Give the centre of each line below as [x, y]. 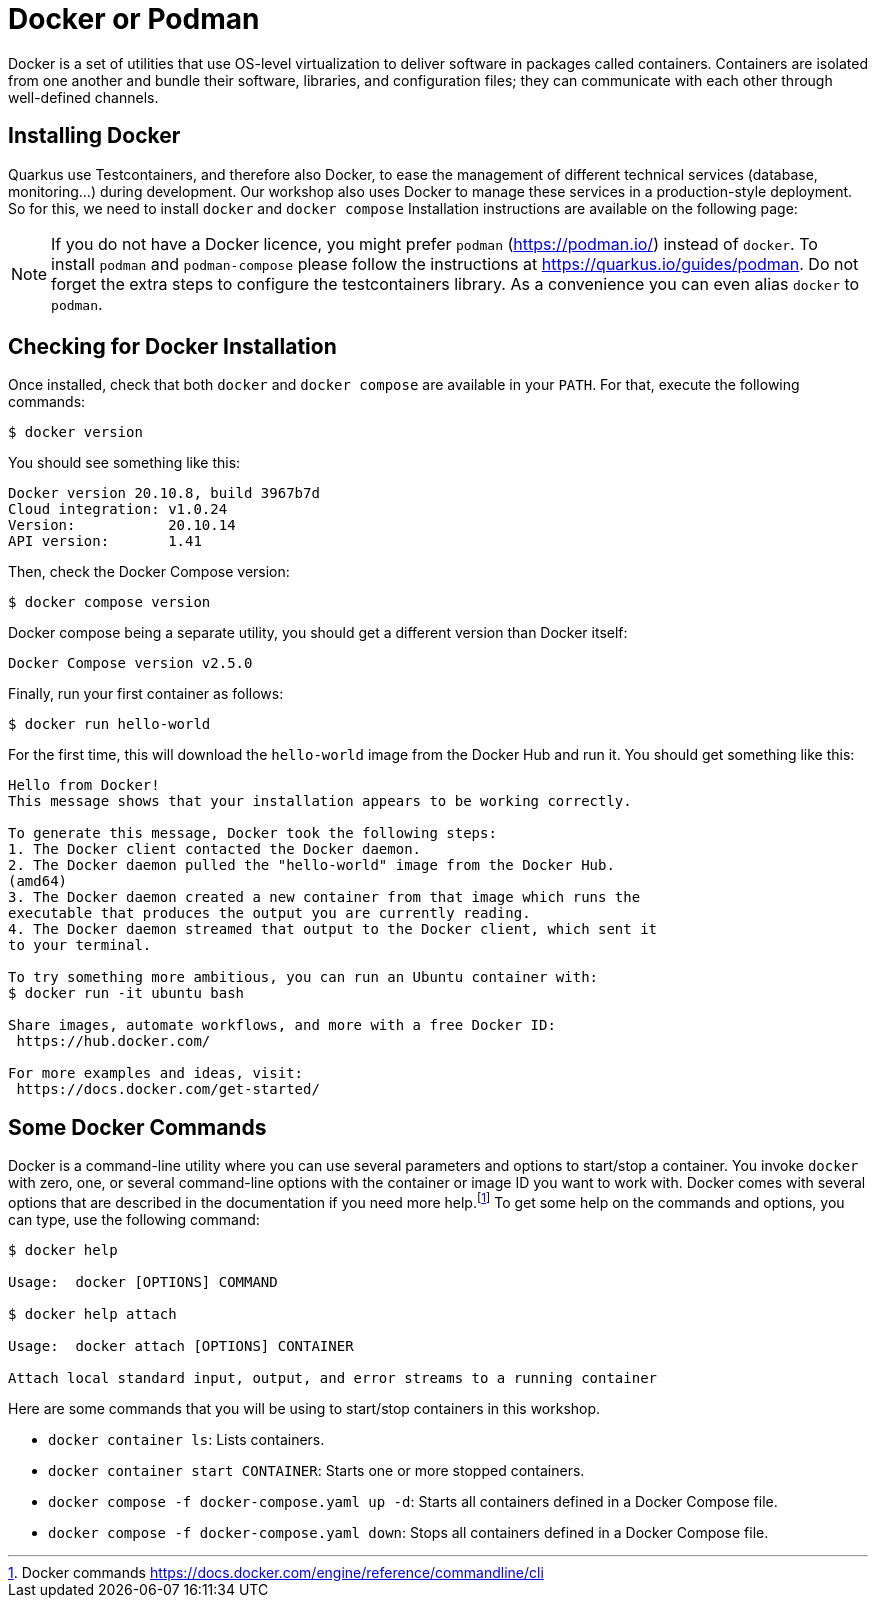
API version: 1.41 [105, 541]
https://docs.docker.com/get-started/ [168, 1089]
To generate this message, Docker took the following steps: [252, 833]
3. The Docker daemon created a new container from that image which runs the [324, 897]
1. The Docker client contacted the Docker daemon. [215, 849]
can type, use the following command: [134, 1219]
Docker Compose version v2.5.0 [130, 663]
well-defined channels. [83, 97]
